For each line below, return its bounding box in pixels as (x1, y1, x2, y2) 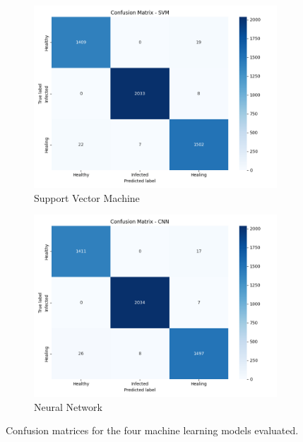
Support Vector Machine (34, 190, 140, 205)
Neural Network (34, 399, 102, 414)
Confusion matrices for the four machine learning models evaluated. (6, 423, 299, 438)
